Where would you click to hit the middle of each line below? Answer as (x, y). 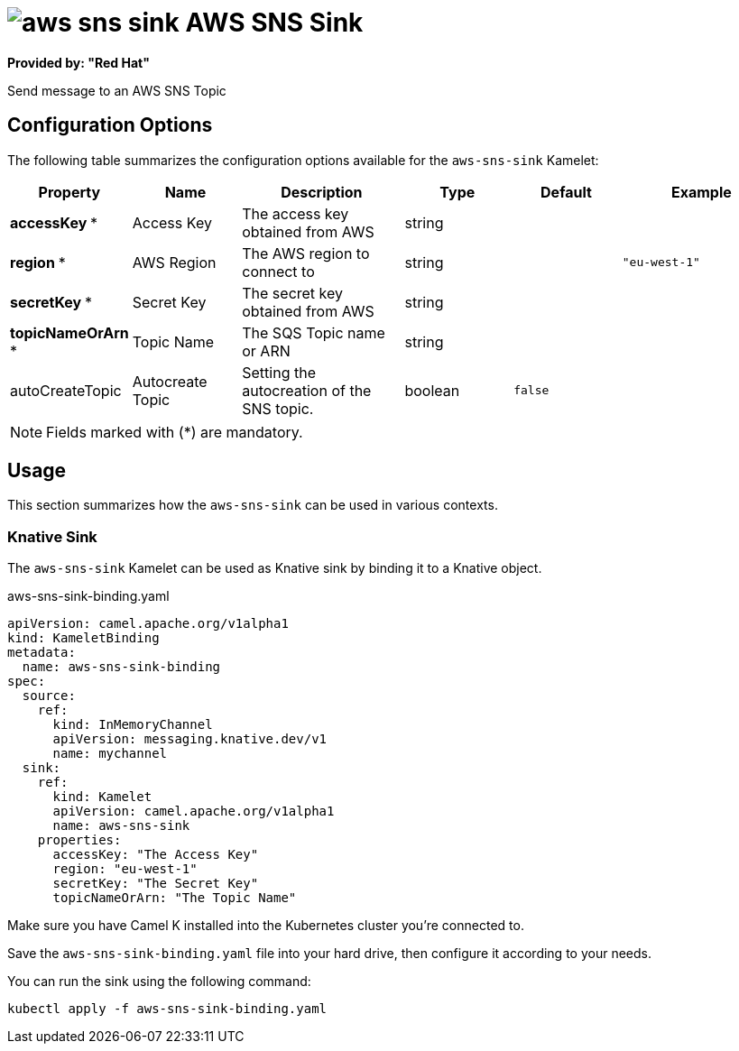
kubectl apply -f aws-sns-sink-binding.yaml (167, 1009)
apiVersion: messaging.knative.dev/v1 (190, 739)
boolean (432, 390)
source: (49, 696)
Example (701, 192)
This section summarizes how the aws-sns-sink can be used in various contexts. (253, 505)
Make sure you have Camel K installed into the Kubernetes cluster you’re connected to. (266, 926)
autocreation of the (307, 390)
